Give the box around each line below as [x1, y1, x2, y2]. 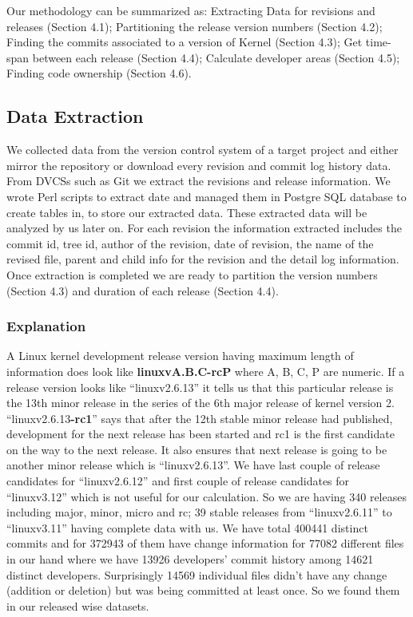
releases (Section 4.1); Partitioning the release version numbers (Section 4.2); [6, 18, 383, 34]
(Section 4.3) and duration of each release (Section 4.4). [6, 282, 279, 299]
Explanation [6, 316, 86, 336]
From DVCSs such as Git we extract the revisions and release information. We [6, 172, 391, 189]
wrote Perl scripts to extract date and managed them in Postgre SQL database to [6, 188, 407, 204]
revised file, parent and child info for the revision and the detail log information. [6, 251, 399, 267]
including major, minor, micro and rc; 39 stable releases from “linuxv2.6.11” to [6, 504, 392, 520]
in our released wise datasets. [6, 597, 149, 614]
